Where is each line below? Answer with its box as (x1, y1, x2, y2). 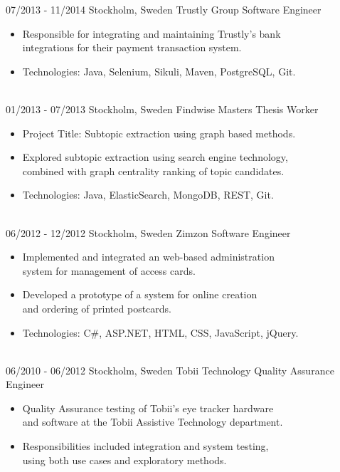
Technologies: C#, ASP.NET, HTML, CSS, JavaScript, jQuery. (22, 325, 299, 340)
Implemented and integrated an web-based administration (22, 249, 275, 264)
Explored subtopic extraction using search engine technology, (22, 150, 288, 164)
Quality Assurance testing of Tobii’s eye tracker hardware (22, 400, 274, 415)
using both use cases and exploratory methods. (22, 452, 227, 467)
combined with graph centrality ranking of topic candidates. (22, 163, 285, 178)
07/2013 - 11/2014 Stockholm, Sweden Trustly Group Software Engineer (6, 2, 322, 16)
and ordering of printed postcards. (22, 300, 171, 315)
